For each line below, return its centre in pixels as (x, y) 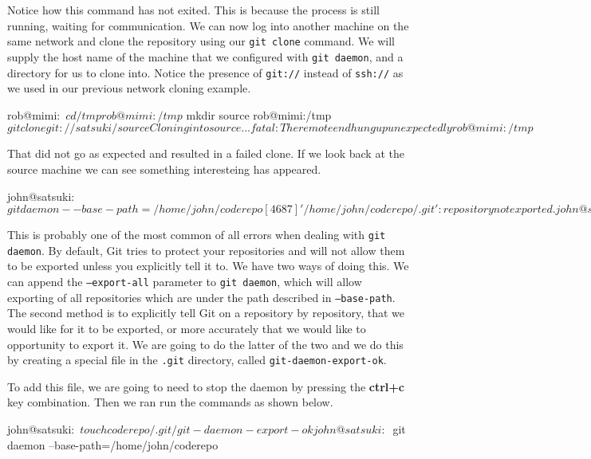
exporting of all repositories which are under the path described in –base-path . (201, 297)
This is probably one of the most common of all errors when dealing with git (197, 235)
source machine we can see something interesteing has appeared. (164, 169)
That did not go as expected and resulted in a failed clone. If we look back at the (206, 153)
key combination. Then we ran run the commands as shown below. (170, 402)
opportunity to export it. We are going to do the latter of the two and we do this (205, 344)
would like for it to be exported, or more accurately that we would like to (187, 328)
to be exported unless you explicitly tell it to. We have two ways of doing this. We (208, 266)
